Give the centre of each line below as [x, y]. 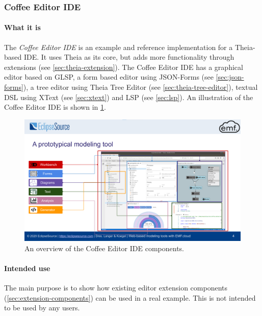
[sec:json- [230, 77]
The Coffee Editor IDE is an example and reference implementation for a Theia [128, 47]
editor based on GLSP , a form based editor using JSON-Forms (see [109, 77]
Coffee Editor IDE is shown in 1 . [55, 107]
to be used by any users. [42, 308]
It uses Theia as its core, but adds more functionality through [138, 57]
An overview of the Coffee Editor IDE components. [104, 248]
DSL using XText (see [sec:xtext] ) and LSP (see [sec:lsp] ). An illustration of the [129, 97]
